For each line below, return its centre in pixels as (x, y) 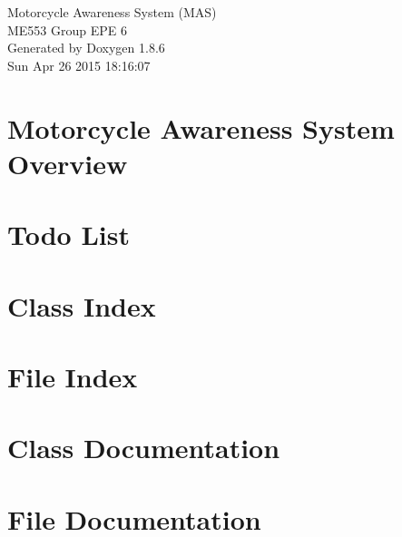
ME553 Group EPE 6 (68, 29)
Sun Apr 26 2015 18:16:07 (79, 65)
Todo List (69, 234)
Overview (68, 163)
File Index (73, 376)
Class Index (82, 305)
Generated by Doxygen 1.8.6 (86, 48)
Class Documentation (144, 448)
